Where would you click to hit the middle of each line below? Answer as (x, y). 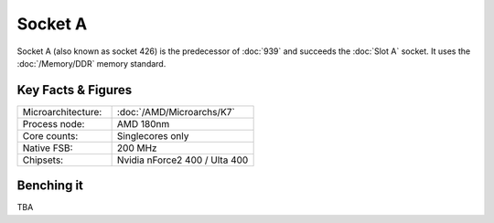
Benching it (50, 186)
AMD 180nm (143, 123)
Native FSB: (48, 148)
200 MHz (137, 148)
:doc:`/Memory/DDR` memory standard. (91, 63)
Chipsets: (43, 160)
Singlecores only (153, 135)
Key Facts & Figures (75, 90)
